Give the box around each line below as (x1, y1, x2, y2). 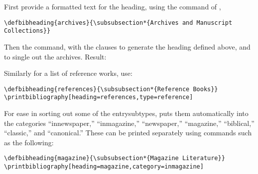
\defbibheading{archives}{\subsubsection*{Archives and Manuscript (4, 19, 233, 26)
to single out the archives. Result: (4, 51, 107, 61)
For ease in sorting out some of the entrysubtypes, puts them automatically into (4, 108, 249, 118)
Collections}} (4, 27, 51, 35)
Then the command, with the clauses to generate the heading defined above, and (4, 41, 251, 52)
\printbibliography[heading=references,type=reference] (4, 94, 193, 101)
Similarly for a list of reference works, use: (4, 68, 132, 78)
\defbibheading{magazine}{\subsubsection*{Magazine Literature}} (4, 155, 225, 162)
